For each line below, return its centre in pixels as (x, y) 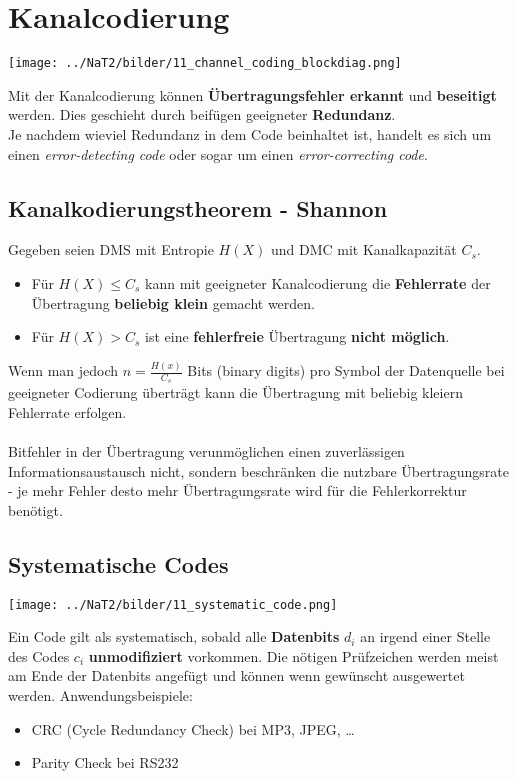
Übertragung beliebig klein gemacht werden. (173, 302)
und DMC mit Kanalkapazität (363, 249)
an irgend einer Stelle (425, 636)
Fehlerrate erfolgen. (67, 411)
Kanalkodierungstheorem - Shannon (198, 207)
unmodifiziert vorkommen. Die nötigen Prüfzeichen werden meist (293, 655)
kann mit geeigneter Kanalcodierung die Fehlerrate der (318, 282)
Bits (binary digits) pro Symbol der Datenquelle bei (346, 370)
